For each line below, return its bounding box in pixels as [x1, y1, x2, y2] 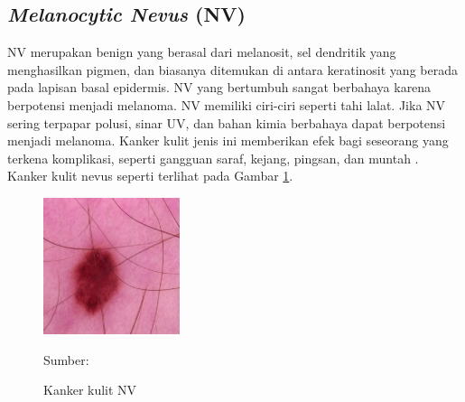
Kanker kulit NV [43, 380, 137, 399]
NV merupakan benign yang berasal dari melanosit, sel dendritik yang [7, 42, 396, 61]
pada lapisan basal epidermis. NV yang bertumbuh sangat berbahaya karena [7, 78, 432, 97]
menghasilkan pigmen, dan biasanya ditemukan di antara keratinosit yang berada [7, 60, 458, 79]
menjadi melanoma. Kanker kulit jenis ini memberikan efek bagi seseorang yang [7, 131, 449, 150]
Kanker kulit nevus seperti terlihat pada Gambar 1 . [7, 166, 293, 185]
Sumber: [43, 350, 89, 369]
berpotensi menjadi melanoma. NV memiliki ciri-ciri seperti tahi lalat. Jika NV [7, 95, 446, 114]
